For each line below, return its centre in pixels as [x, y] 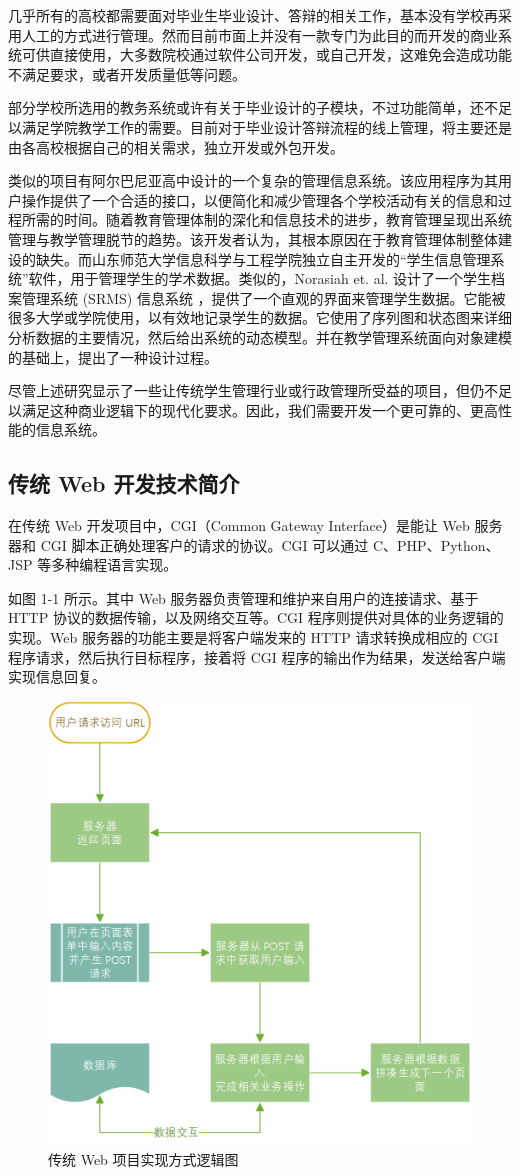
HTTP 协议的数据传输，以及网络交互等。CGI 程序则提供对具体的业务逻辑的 [256, 617]
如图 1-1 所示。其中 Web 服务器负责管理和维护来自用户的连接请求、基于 [243, 597]
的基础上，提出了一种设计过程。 [113, 356]
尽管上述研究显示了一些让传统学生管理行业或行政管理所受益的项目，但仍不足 [260, 390]
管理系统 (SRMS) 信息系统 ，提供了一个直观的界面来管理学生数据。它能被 [263, 297]
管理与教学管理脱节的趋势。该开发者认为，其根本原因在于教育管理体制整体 [253, 238]
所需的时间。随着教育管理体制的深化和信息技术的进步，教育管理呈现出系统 [266, 219]
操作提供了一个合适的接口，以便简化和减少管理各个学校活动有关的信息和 [259, 199]
